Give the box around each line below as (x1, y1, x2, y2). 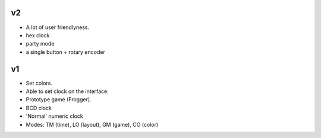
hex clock (26, 31, 50, 38)
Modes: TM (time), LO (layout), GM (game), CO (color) (26, 121, 159, 128)
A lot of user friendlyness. (26, 24, 90, 31)
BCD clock (26, 104, 52, 111)
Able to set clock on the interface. (26, 88, 109, 95)
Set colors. (26, 79, 53, 86)
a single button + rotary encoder (26, 48, 105, 56)
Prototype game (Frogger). (26, 96, 92, 103)
